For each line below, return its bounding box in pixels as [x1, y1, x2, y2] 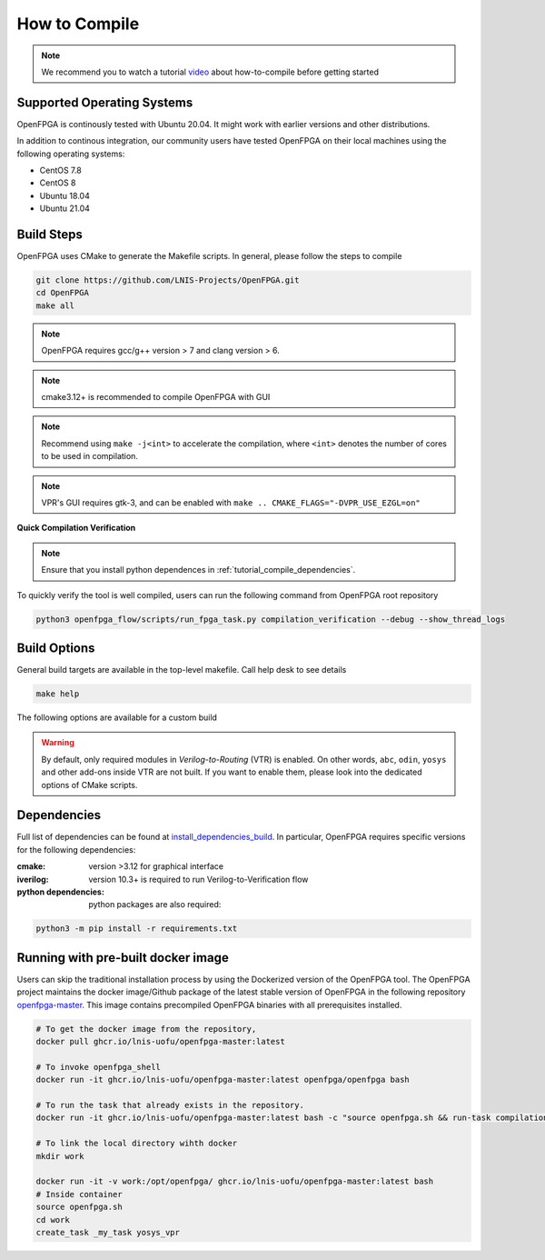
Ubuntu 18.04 [39, 190, 90, 201]
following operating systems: [16, 148, 125, 159]
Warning [41, 737, 74, 748]
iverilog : [16, 874, 49, 885]
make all [35, 300, 75, 311]
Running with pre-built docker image [16, 950, 229, 965]
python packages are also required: [88, 899, 222, 910]
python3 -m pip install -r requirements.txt [35, 924, 238, 934]
